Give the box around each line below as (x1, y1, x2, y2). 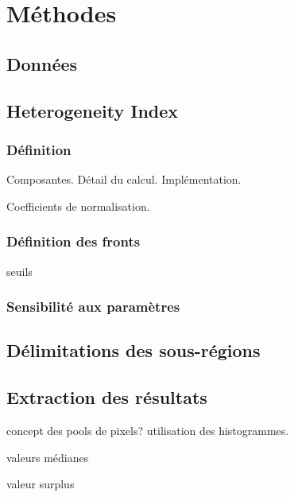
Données (6, 51, 78, 76)
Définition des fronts (6, 231, 141, 251)
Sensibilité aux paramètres (6, 297, 180, 316)
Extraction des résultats (6, 385, 207, 410)
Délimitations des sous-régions (6, 338, 261, 363)
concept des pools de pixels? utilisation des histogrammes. (6, 421, 289, 438)
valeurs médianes (6, 448, 89, 465)
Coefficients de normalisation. (6, 197, 150, 214)
